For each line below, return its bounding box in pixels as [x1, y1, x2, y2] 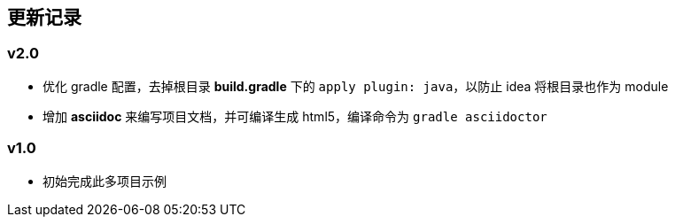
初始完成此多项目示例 [43, 173, 167, 189]
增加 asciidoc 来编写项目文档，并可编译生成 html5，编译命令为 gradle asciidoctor [43, 108, 547, 124]
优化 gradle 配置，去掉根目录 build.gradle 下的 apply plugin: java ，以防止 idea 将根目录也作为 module [43, 78, 669, 94]
